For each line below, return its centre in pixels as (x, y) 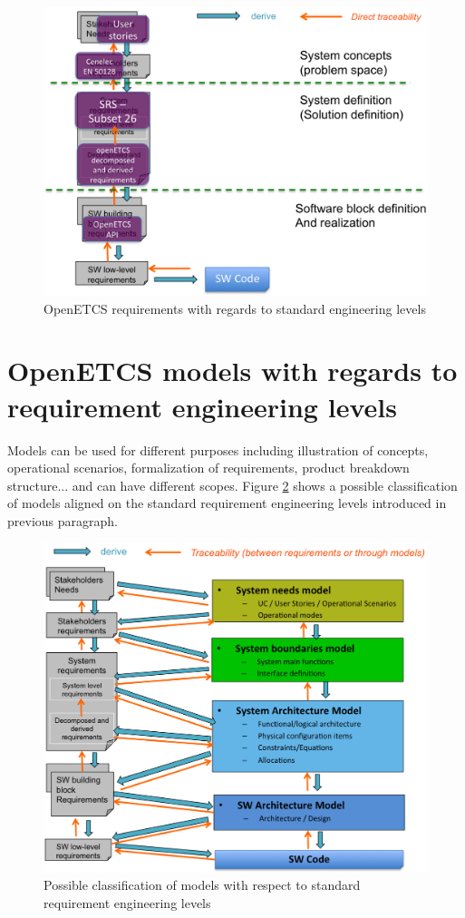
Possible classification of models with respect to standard (202, 885)
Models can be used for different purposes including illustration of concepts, (218, 449)
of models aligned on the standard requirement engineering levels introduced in (227, 503)
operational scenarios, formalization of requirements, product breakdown (208, 468)
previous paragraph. (63, 520)
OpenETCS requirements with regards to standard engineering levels (235, 308)
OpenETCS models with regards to (232, 371)
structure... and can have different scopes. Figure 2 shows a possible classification (232, 485)
